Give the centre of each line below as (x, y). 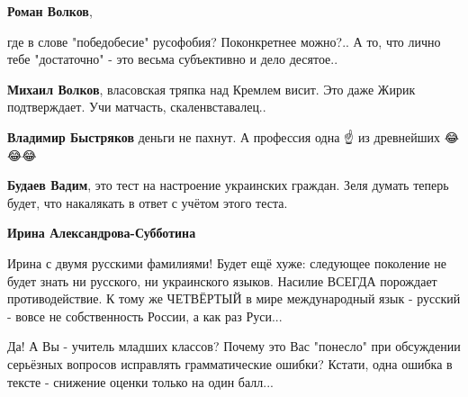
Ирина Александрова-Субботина (102, 233)
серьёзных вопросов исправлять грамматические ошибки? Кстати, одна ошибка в (230, 363)
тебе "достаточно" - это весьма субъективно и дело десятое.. (173, 59)
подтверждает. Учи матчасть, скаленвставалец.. (137, 107)
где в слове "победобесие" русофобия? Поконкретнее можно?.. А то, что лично (224, 41)
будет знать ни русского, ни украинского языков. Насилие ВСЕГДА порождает (222, 280)
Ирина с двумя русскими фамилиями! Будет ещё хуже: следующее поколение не (227, 262)
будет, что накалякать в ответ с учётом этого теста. (148, 202)
